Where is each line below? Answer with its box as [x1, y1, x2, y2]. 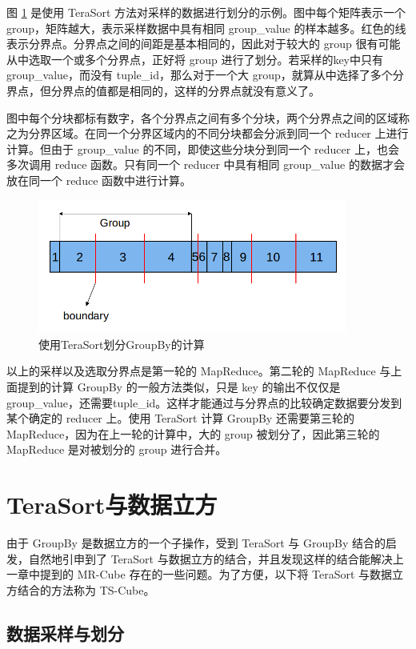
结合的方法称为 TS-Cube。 [17, 581, 155, 598]
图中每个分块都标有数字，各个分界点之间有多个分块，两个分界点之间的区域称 [6, 109, 410, 126]
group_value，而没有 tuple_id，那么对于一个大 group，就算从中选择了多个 [6, 66, 393, 83]
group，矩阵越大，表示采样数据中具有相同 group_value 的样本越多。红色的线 [6, 19, 406, 36]
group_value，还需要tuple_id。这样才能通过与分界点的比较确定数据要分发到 [6, 394, 402, 411]
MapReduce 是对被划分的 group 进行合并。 [6, 441, 227, 458]
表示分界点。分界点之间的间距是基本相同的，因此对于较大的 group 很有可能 [6, 35, 401, 52]
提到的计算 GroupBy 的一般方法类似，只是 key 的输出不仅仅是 [17, 378, 341, 395]
